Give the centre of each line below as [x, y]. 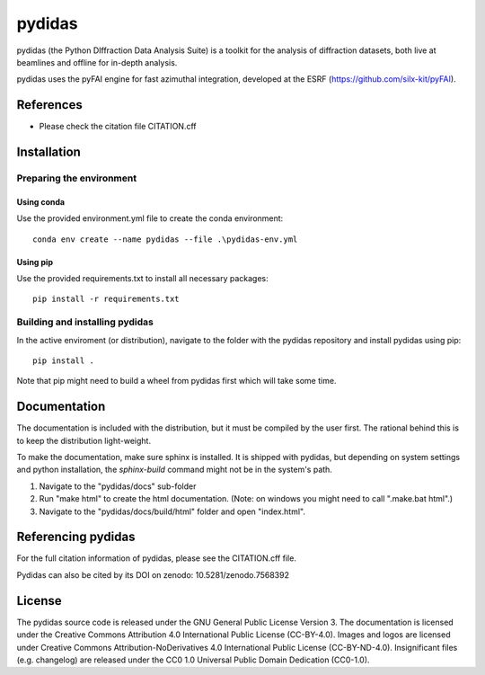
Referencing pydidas [76, 537]
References [49, 105]
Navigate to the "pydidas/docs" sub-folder [118, 486]
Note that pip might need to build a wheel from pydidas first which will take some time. [176, 381]
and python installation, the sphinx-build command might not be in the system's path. [174, 470]
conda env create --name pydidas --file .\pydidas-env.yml [165, 239]
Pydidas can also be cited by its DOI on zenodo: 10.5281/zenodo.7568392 [153, 574]
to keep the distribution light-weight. [84, 440]
